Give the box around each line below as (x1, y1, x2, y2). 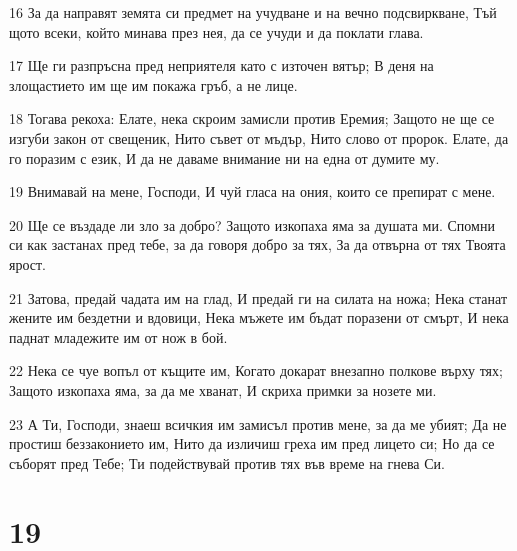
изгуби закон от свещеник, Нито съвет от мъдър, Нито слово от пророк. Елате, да (9, 127, 509, 148)
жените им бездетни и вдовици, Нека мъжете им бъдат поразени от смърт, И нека (9, 307, 509, 328)
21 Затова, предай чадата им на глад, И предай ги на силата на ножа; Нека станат (9, 287, 508, 308)
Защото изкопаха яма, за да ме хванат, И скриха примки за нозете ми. (9, 379, 437, 400)
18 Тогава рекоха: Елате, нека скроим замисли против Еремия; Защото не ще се (9, 108, 495, 129)
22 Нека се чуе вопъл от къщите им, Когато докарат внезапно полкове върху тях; (9, 360, 503, 381)
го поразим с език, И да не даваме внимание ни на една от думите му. (9, 147, 440, 168)
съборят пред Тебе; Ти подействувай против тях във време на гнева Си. (9, 452, 445, 473)
